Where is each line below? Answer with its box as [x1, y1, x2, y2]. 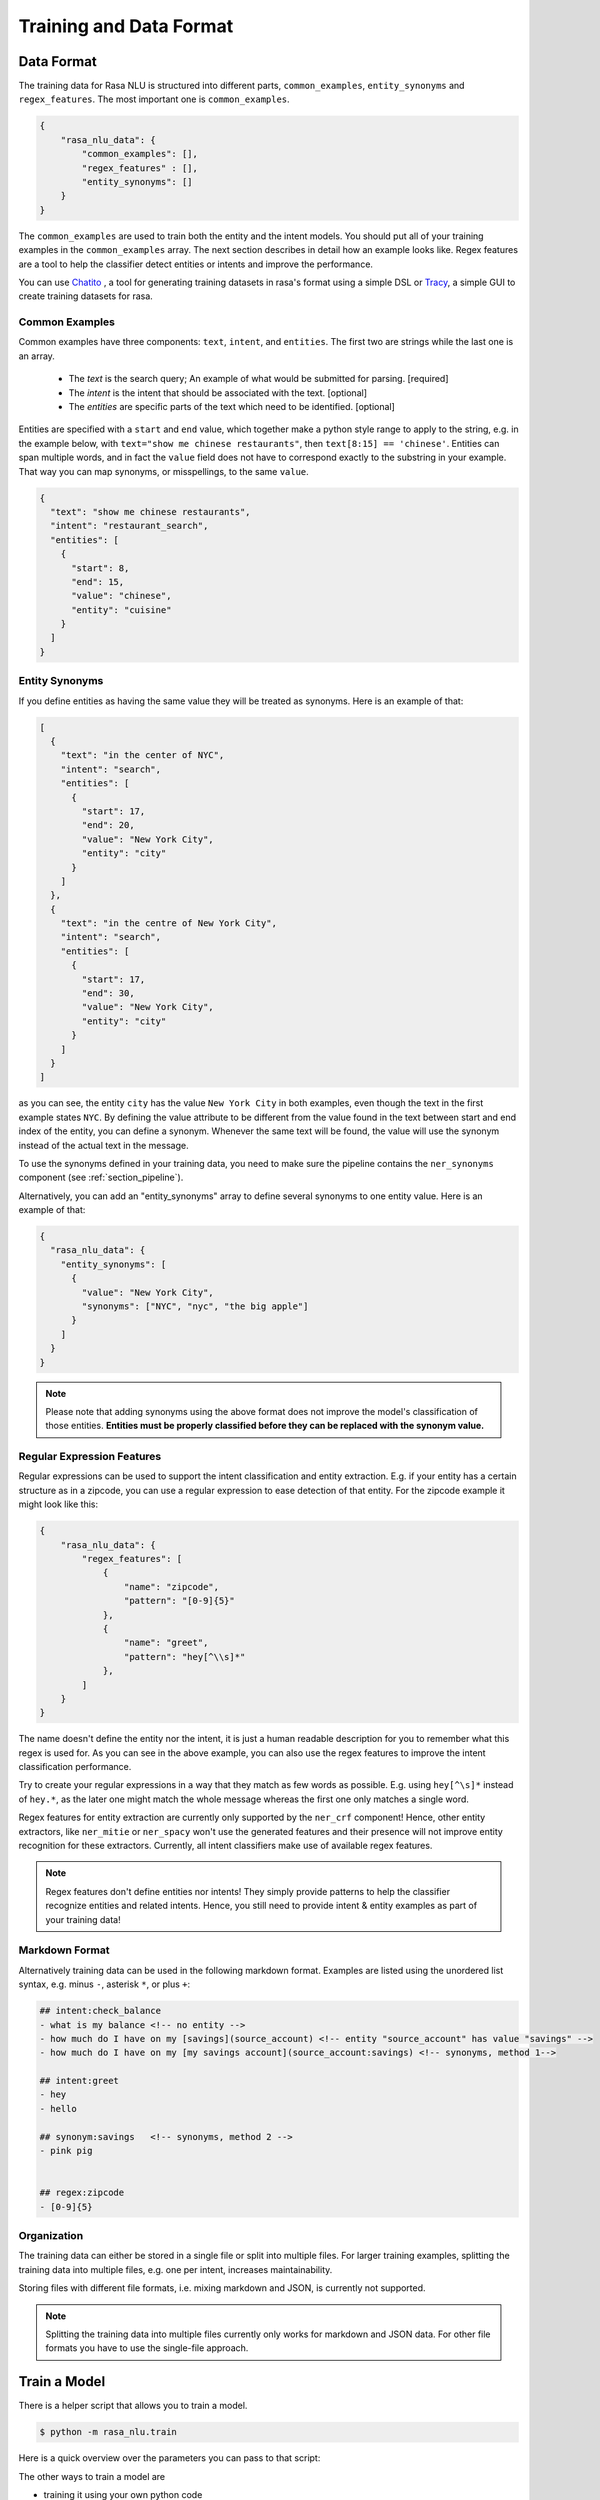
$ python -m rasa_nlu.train [39, 2426, 177, 2438]
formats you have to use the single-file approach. [45, 2342, 249, 2354]
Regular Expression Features [18, 1450, 162, 1464]
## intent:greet [39, 2075, 120, 2087]
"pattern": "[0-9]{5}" [123, 1595, 235, 1607]
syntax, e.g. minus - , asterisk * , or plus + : [18, 1978, 191, 1990]
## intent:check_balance [39, 2005, 162, 2017]
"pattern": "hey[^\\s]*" [123, 1651, 246, 1662]
